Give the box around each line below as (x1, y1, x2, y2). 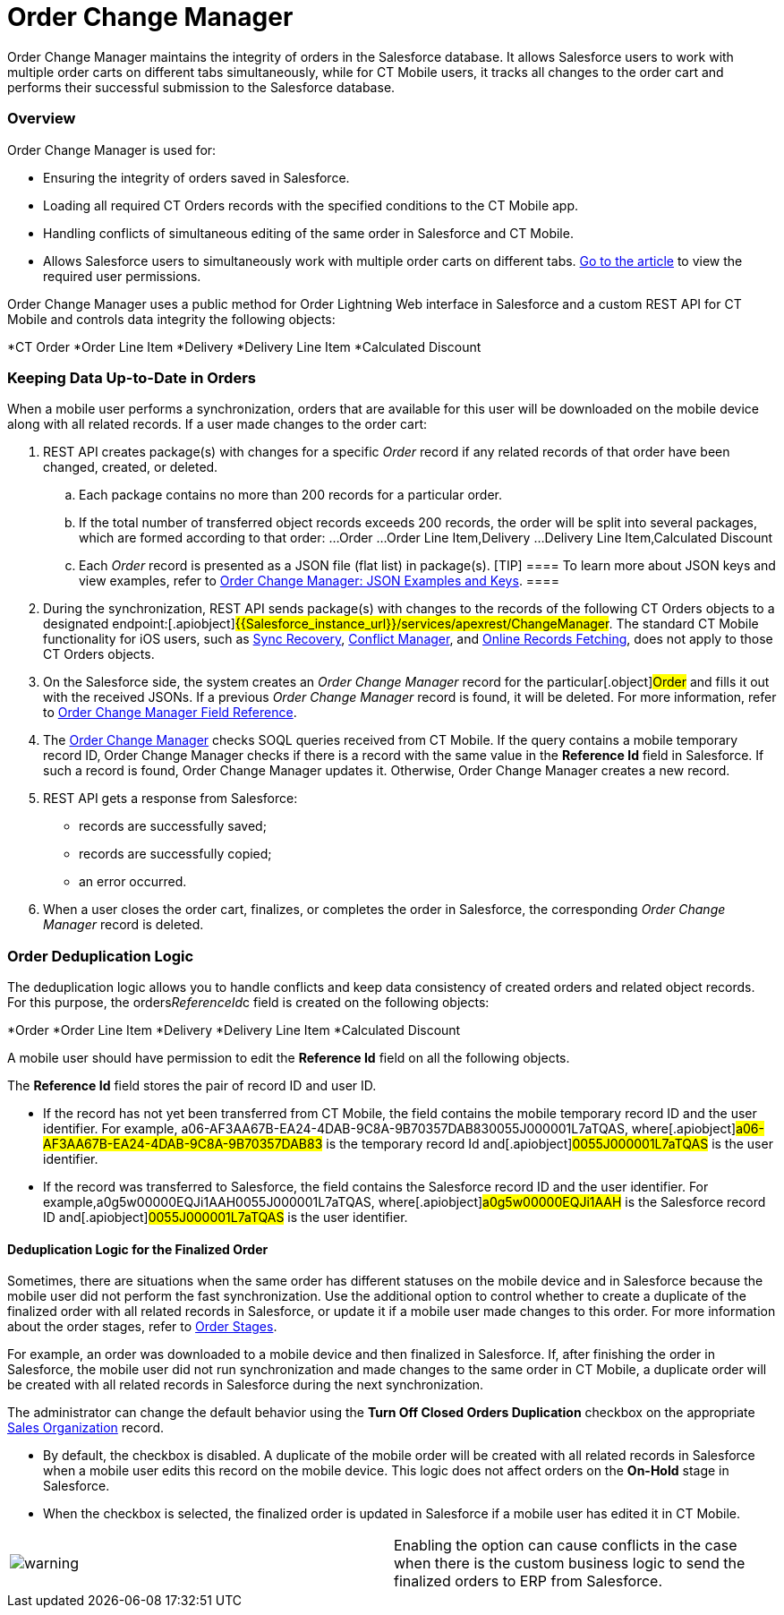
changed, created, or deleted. (43, 459, 218, 475)
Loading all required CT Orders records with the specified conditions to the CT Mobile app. (43, 197, 579, 213)
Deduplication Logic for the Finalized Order (7, 1241, 268, 1257)
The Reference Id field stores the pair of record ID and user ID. (7, 1078, 377, 1093)
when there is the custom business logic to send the (394, 1554, 746, 1573)
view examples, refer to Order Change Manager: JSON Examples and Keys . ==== (79, 573, 559, 589)
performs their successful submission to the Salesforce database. (7, 79, 396, 95)
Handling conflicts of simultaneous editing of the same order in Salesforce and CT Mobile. (43, 225, 574, 241)
